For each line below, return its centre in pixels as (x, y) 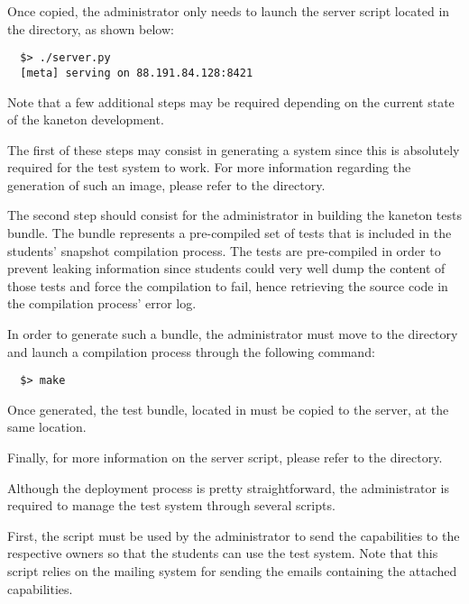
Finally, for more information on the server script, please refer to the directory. (225, 458)
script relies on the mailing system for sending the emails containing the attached (232, 571)
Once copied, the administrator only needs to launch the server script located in (229, 11)
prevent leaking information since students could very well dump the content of (226, 268)
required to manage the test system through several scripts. (171, 505)
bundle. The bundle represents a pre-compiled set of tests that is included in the (230, 233)
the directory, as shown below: (91, 28)
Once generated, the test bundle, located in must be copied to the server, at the (228, 409)
